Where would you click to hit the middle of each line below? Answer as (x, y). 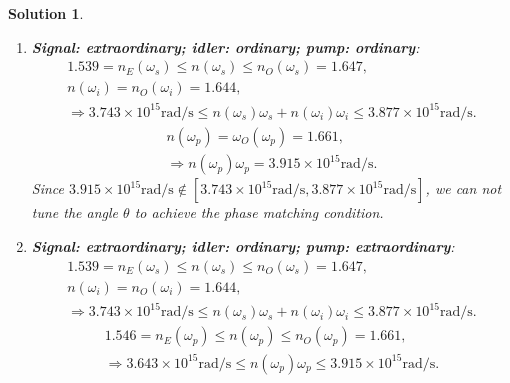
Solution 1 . (46, 13)
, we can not (463, 188)
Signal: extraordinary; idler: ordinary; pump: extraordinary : (243, 245)
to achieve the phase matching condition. (259, 212)
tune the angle (75, 212)
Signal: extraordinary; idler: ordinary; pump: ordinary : (225, 46)
